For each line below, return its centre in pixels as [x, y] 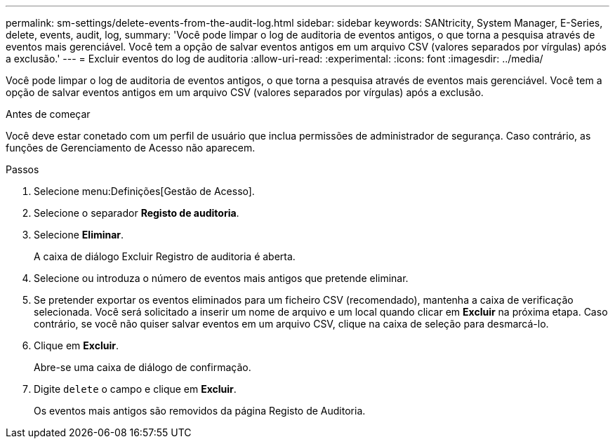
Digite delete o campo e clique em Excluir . [135, 389]
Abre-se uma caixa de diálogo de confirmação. [143, 367]
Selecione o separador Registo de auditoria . [137, 213]
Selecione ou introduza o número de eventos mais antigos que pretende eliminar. [221, 278]
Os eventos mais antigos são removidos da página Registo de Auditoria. [200, 411]
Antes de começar [48, 114]
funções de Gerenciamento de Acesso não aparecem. [131, 148]
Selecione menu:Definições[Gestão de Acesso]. [144, 191]
